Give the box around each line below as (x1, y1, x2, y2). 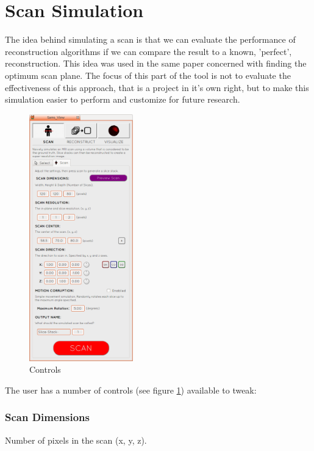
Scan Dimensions (5, 409, 90, 425)
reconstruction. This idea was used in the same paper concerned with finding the (5, 57, 307, 70)
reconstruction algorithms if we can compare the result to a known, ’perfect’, (5, 45, 292, 57)
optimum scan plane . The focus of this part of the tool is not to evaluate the (5, 68, 291, 81)
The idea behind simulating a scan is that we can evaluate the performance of (5, 33, 296, 46)
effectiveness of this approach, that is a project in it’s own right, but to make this (5, 81, 309, 94)
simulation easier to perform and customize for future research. (5, 93, 240, 106)
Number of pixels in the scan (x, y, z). (5, 433, 147, 446)
